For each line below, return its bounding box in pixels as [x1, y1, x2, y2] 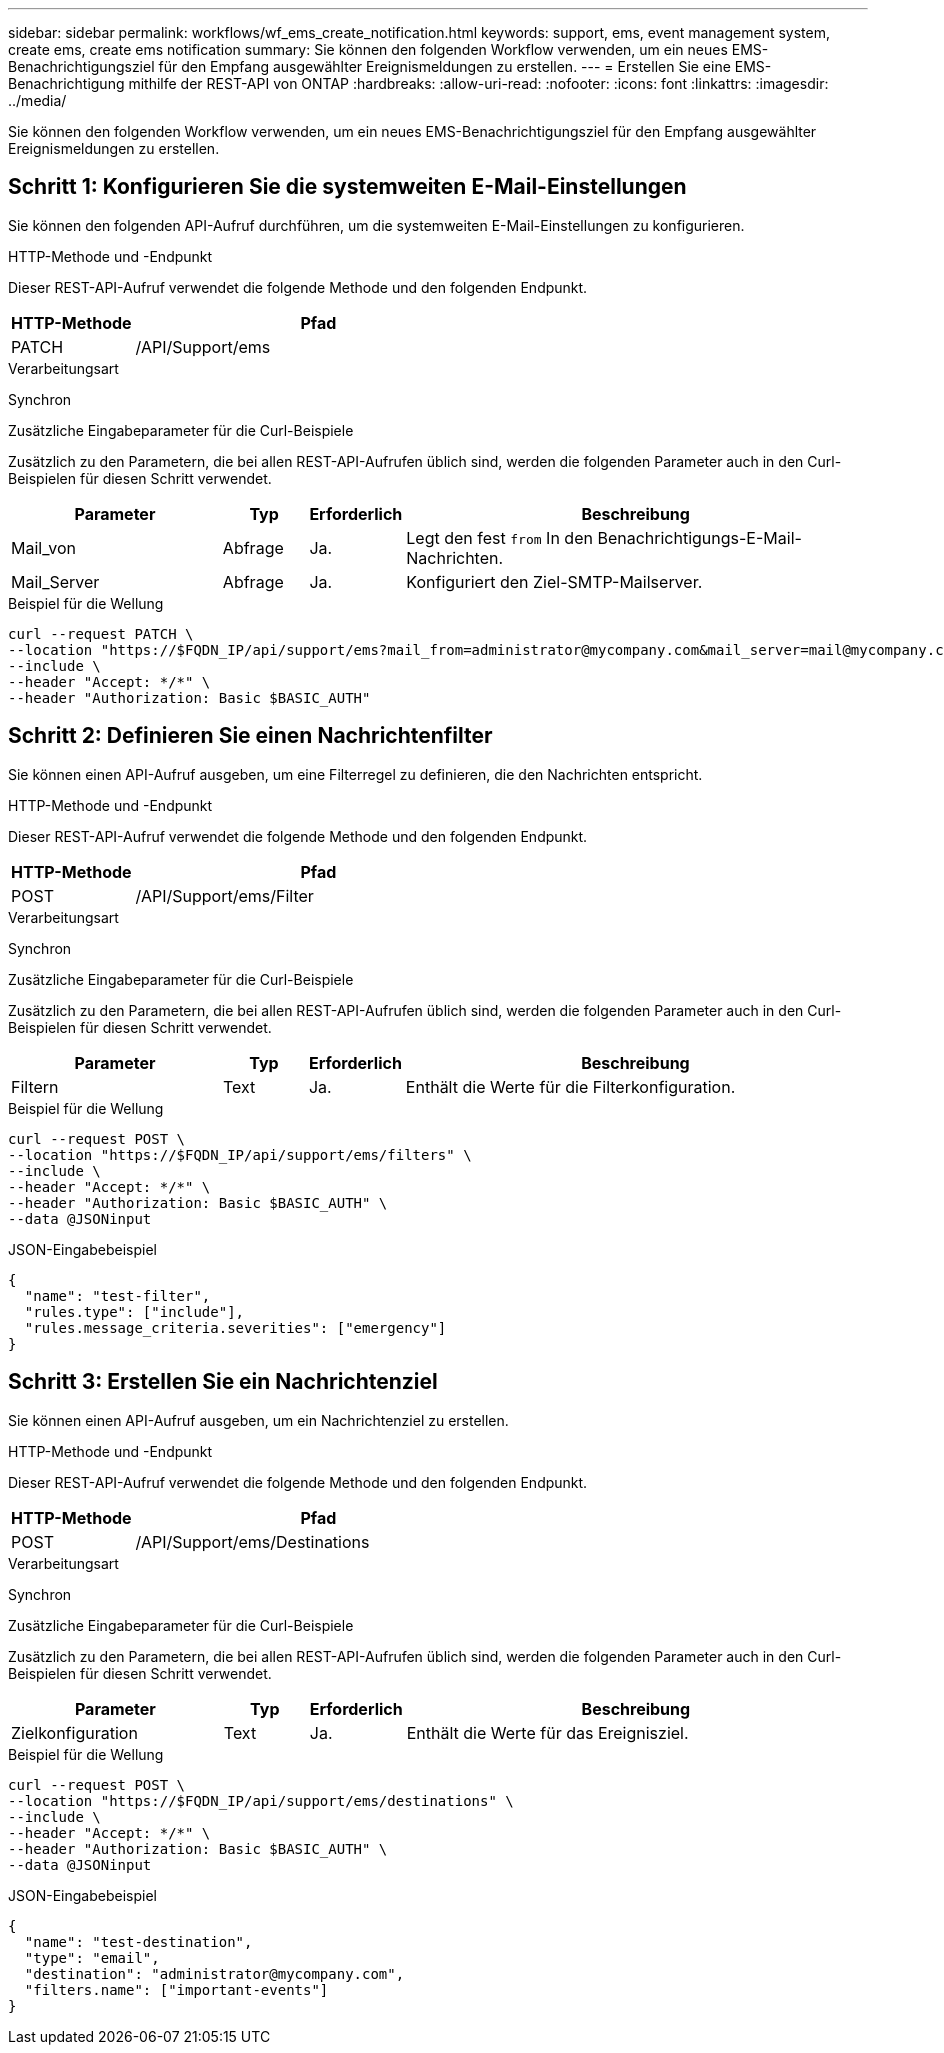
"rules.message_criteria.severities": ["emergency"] [24, 1319, 447, 1336]
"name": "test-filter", [24, 1287, 211, 1304]
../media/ [8, 92, 67, 109]
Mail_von [11, 537, 76, 558]
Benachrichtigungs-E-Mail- [597, 527, 802, 548]
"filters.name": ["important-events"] [24, 1981, 329, 1998]
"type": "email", [24, 1949, 160, 1966]
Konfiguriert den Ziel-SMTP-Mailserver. [406, 571, 703, 592]
